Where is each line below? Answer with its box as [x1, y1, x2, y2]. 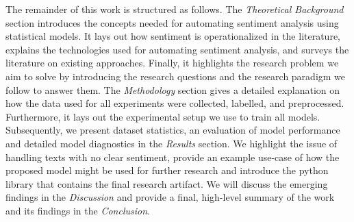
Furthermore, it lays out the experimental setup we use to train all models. [5, 109, 320, 123]
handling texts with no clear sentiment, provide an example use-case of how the [5, 149, 340, 164]
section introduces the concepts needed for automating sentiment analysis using [5, 15, 339, 29]
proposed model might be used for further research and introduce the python [5, 163, 329, 177]
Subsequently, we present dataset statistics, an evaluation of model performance [5, 123, 340, 137]
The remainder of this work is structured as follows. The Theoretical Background [5, 2, 344, 16]
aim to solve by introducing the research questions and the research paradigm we [5, 69, 346, 83]
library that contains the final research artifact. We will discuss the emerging [5, 176, 328, 190]
